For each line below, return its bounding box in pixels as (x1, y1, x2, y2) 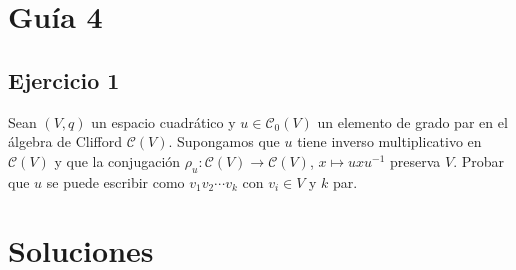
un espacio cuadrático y (91, 111, 236, 132)
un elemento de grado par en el (317, 111, 508, 132)
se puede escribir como (46, 171, 185, 192)
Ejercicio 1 (8, 64, 120, 95)
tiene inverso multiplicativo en (297, 131, 482, 152)
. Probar (453, 150, 504, 171)
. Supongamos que (168, 131, 280, 152)
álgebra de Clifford (8, 131, 123, 152)
